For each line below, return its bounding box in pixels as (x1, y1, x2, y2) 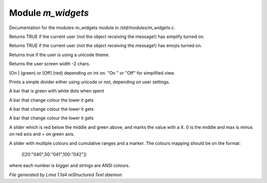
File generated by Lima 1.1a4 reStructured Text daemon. (9, 172, 123, 178)
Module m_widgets (9, 7, 89, 18)
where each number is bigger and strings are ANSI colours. (9, 163, 131, 169)
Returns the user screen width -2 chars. (9, 61, 90, 67)
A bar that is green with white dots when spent (9, 88, 104, 94)
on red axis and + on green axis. (9, 131, 75, 137)
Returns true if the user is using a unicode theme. (9, 52, 110, 58)
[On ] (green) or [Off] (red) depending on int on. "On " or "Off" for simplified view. (9, 70, 176, 76)
